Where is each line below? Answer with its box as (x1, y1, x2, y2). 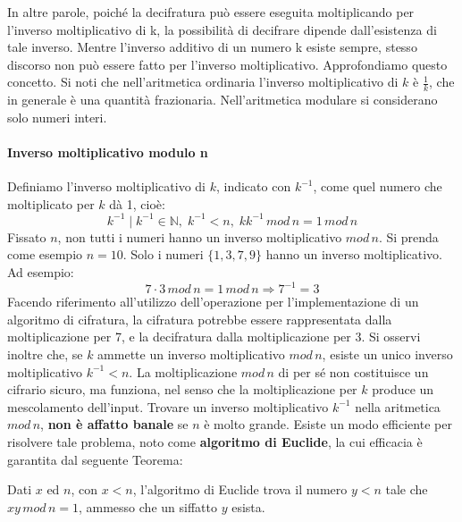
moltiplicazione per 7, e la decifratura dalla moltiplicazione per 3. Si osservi (7, 327, 421, 346)
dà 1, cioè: (109, 194, 165, 213)
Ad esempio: (7, 263, 74, 282)
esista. (231, 497, 265, 516)
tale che (385, 480, 428, 499)
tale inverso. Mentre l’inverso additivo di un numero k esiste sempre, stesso (7, 38, 417, 56)
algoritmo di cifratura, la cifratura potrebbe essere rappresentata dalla (7, 309, 392, 328)
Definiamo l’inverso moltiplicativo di (7, 177, 206, 196)
